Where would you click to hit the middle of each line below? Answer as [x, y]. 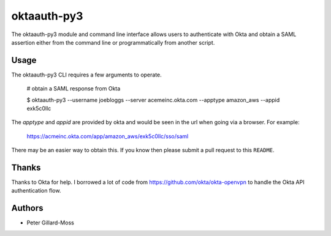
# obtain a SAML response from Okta [74, 89]
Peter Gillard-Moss [51, 223]
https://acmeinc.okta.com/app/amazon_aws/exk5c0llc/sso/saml [108, 136]
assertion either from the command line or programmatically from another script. [113, 42]
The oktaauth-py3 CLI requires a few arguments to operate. [86, 75]
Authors [27, 208]
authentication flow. [36, 191]
